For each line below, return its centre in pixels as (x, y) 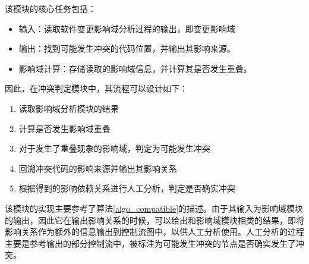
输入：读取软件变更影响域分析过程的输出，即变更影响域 (127, 28)
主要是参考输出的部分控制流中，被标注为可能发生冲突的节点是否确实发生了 (150, 243)
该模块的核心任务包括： (51, 8)
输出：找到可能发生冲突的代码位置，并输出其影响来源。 (127, 48)
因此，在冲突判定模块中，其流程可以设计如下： (96, 88)
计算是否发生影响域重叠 (64, 128)
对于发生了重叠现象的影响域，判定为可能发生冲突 (114, 148)
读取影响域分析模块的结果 (69, 108)
